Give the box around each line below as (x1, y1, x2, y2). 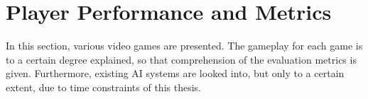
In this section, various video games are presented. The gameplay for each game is (6, 38, 363, 53)
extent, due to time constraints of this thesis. (6, 79, 201, 94)
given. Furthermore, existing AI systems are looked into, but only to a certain (6, 66, 345, 81)
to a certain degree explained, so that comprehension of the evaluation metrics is (6, 52, 357, 66)
